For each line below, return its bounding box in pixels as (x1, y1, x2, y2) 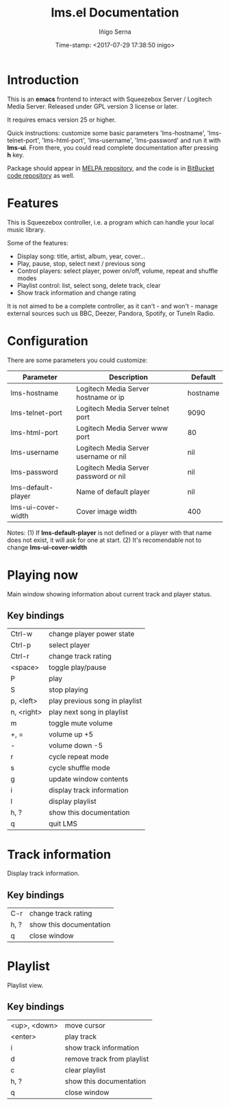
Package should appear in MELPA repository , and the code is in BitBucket (7, 163, 214, 172)
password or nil (76, 471, 126, 481)
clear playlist (64, 1065, 106, 1074)
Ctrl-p (10, 640, 31, 650)
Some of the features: (7, 238, 68, 247)
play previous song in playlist (49, 696, 142, 706)
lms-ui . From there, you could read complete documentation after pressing (7, 143, 219, 152)
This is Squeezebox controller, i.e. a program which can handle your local (7, 218, 214, 226)
